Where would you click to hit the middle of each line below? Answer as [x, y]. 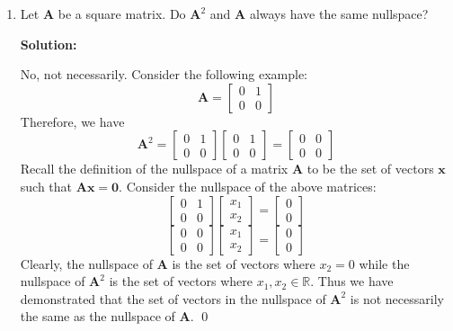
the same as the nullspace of [98, 316]
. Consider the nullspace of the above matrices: [248, 186]
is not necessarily [397, 298]
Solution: [49, 44]
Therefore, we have [72, 121]
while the [384, 263]
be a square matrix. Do [122, 13]
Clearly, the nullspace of [86, 263]
